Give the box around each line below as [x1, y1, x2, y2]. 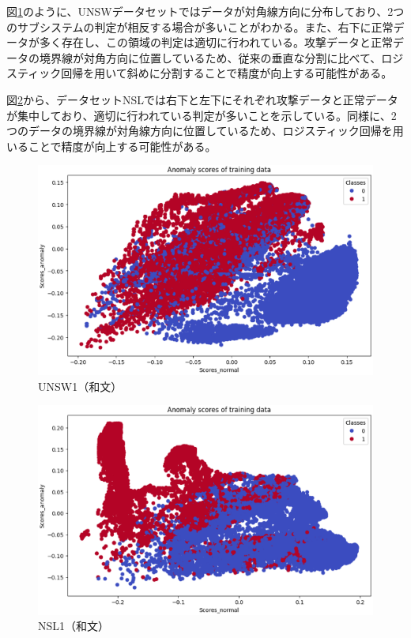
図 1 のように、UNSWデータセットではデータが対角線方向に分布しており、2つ [6, 3, 405, 19]
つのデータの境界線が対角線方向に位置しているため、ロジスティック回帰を [6, 122, 393, 139]
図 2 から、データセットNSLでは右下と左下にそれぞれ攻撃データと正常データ [6, 91, 398, 107]
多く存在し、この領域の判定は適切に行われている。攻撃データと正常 [39, 34, 393, 51]
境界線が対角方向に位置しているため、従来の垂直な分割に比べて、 [39, 49, 382, 66]
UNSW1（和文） [38, 377, 123, 394]
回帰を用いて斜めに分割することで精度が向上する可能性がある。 [61, 65, 393, 81]
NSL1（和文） [38, 617, 110, 634]
